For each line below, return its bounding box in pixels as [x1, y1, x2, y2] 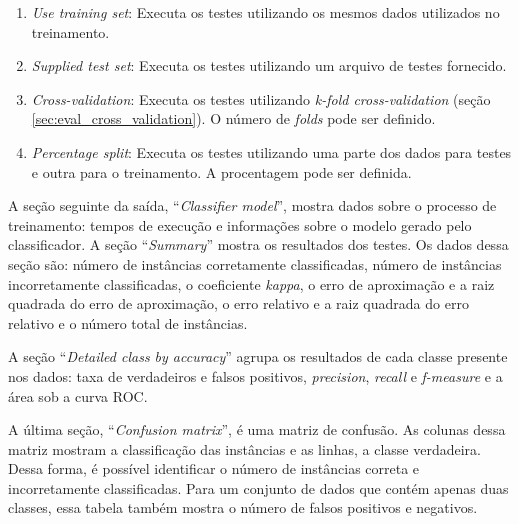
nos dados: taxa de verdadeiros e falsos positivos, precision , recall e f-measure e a [8, 365, 503, 386]
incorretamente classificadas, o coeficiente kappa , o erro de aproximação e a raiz [8, 273, 495, 294]
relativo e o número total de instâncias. [8, 312, 248, 333]
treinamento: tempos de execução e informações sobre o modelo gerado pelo [8, 214, 472, 235]
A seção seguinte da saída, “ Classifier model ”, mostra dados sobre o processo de [8, 195, 497, 216]
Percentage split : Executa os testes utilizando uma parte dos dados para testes [31, 141, 512, 162]
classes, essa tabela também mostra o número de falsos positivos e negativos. [8, 497, 478, 518]
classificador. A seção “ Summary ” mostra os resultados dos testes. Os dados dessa [8, 234, 509, 255]
